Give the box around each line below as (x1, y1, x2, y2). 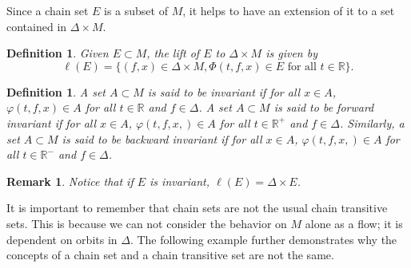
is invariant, (150, 172, 210, 189)
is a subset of (104, 2, 168, 18)
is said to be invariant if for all (147, 83, 301, 100)
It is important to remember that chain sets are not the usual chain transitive (6, 199, 388, 216)
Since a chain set (6, 2, 89, 18)
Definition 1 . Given (6, 45, 109, 61)
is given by (265, 45, 317, 61)
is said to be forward (273, 99, 374, 116)
